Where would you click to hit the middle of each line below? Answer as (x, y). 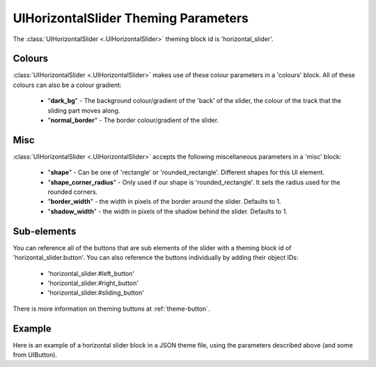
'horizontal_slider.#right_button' (93, 283)
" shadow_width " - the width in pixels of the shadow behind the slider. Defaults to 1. (168, 211)
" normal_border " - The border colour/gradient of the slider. (133, 120)
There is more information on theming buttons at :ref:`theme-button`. (111, 309)
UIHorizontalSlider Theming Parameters (131, 18)
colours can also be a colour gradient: (67, 85)
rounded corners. (73, 192)
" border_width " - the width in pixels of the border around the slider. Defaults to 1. (164, 202)
